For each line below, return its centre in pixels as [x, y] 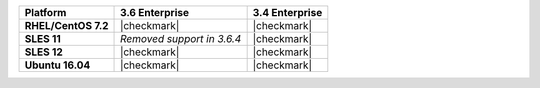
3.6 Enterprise [155, 12]
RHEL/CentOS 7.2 [66, 25]
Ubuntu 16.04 [57, 65]
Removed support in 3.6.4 [181, 38]
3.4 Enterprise [287, 12]
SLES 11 [43, 38]
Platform [45, 12]
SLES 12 [44, 52]
